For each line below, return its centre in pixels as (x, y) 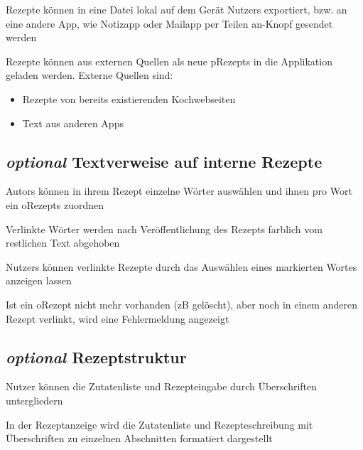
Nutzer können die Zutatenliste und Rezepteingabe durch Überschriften (162, 386)
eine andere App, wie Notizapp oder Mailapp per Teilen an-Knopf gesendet (169, 23)
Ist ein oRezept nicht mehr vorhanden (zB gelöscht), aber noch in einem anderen (181, 304)
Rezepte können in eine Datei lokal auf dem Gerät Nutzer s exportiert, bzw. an (177, 9)
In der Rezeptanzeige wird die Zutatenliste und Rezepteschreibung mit (159, 424)
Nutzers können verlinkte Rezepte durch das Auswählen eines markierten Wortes (181, 266)
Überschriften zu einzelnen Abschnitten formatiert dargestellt (139, 438)
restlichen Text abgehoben (63, 243)
